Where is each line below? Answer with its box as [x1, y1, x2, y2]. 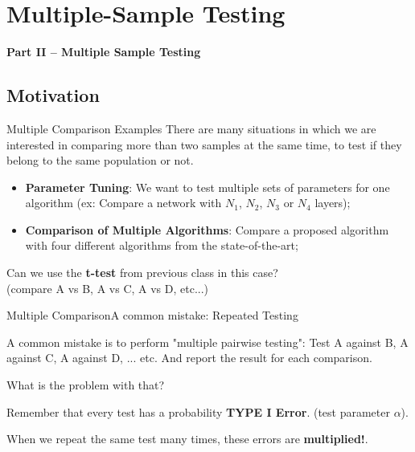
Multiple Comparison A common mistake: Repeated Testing [6, 307, 298, 324]
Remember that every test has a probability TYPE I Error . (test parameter [6, 403, 390, 420]
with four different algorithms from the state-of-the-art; [25, 237, 298, 254]
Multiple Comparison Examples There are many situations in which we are [6, 120, 376, 136]
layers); [314, 194, 351, 211]
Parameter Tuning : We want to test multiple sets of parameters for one [25, 178, 390, 195]
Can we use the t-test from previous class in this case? [6, 264, 278, 281]
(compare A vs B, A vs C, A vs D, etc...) [6, 279, 209, 296]
